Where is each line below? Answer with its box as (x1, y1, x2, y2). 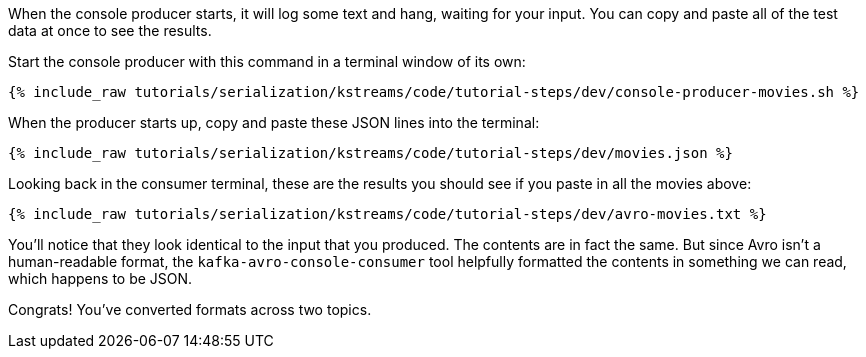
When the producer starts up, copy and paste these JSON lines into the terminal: (8, 114, 540, 131)
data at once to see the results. (8, 22, 212, 39)
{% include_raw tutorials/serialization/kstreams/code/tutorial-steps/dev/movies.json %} (8, 145, 733, 161)
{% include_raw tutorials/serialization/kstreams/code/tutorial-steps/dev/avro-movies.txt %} (8, 206, 767, 222)
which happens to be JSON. (8, 270, 193, 287)
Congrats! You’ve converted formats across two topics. (8, 301, 372, 318)
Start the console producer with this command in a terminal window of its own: (8, 53, 526, 70)
